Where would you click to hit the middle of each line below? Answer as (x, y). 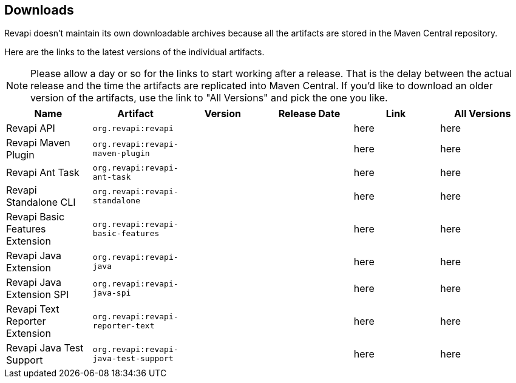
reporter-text (124, 326)
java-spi (112, 293)
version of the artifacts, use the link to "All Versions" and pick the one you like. (209, 98)
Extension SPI (38, 295)
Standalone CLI (41, 202)
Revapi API (31, 128)
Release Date (309, 114)
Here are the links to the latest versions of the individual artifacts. (134, 52)
